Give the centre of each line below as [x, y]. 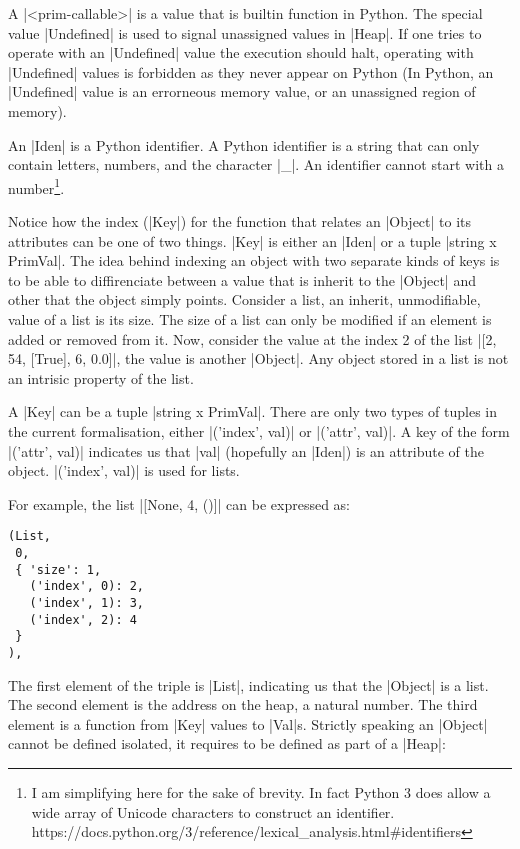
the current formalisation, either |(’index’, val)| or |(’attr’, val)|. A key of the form [259, 430]
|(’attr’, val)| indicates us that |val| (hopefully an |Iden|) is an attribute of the [246, 450]
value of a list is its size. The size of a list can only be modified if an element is [250, 318]
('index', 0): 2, [87, 586]
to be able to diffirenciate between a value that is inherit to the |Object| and [242, 279]
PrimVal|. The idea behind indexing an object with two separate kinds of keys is [254, 260]
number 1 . [36, 186]
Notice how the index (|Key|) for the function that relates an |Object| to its [240, 221]
